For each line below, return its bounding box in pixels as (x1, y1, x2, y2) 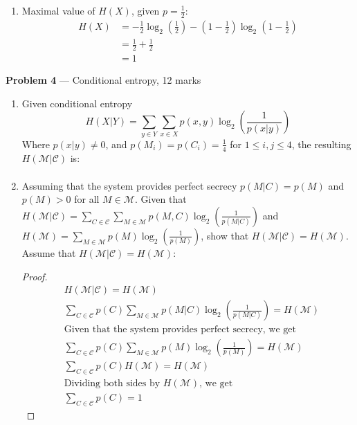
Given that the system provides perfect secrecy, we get (64, 325, 296, 335)
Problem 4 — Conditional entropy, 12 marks (6, 73, 201, 87)
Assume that (21, 245, 76, 260)
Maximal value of (21, 3, 95, 17)
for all (74, 192, 100, 206)
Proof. (21, 269, 48, 283)
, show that (201, 228, 249, 242)
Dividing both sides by (64, 379, 161, 389)
